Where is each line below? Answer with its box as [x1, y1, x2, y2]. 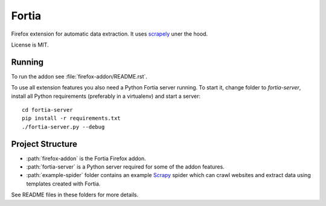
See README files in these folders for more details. [11, 191, 139, 199]
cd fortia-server [22, 106, 73, 114]
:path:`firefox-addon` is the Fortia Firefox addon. [26, 155, 146, 162]
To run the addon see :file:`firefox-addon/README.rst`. [11, 72, 148, 80]
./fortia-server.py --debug [22, 123, 105, 130]
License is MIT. [11, 41, 49, 48]
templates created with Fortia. [26, 180, 101, 187]
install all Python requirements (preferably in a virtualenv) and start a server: [11, 92, 201, 100]
